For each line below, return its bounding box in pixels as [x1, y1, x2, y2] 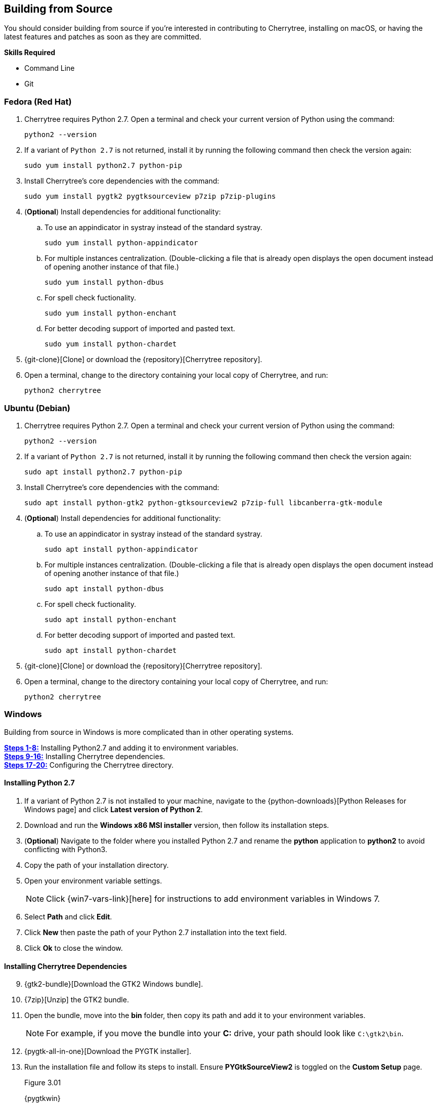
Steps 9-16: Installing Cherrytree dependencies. [4, 752, 165, 761]
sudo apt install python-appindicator [45, 545, 198, 553]
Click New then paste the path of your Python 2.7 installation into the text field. [24, 928, 287, 937]
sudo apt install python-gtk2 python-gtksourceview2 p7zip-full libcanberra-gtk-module [24, 498, 383, 507]
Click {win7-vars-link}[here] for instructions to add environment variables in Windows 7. [46, 893, 380, 904]
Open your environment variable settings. [24, 876, 162, 885]
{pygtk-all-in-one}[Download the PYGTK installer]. [24, 1047, 191, 1056]
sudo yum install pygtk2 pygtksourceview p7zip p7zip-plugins [24, 192, 276, 201]
